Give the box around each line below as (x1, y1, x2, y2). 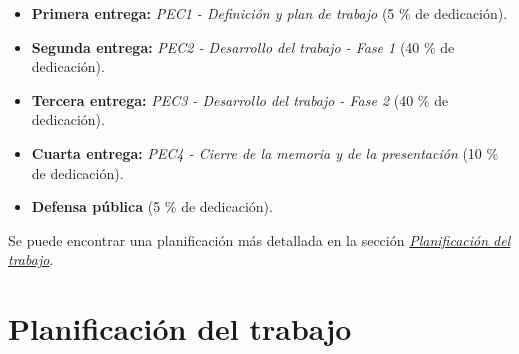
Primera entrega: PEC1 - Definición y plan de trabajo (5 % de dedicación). (31, 3, 508, 23)
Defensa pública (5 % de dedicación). (31, 196, 273, 217)
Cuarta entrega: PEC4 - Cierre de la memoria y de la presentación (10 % (31, 142, 499, 163)
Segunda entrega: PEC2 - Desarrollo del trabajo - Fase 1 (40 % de (31, 36, 455, 57)
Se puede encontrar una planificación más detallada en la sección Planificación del (8, 229, 511, 250)
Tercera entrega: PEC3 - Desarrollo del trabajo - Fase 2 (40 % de (31, 89, 449, 110)
